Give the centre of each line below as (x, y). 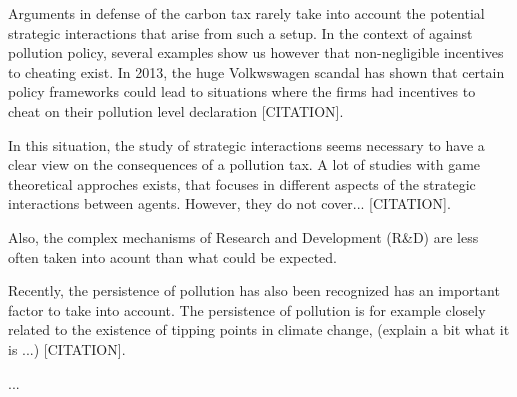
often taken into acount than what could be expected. (173, 256)
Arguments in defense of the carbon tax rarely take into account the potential (246, 13)
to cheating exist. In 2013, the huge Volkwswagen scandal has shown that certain (256, 71)
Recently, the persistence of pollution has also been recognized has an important (254, 290)
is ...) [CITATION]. (67, 348)
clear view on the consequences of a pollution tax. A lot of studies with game (244, 164)
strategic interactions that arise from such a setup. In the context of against (240, 32)
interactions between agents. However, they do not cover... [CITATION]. (229, 203)
